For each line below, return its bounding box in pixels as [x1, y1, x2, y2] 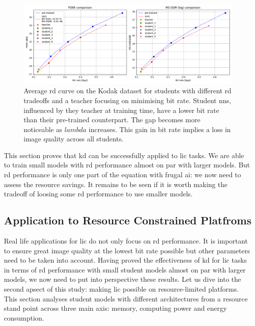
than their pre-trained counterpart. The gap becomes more [24, 114, 200, 125]
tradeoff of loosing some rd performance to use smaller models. [4, 189, 193, 199]
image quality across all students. [24, 134, 124, 144]
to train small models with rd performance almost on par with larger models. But [4, 160, 250, 170]
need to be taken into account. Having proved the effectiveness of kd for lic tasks [4, 255, 247, 265]
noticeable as [24, 124, 62, 134]
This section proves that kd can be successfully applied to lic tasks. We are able [4, 150, 244, 160]
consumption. [4, 312, 44, 323]
